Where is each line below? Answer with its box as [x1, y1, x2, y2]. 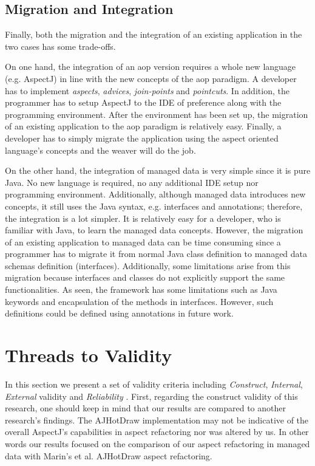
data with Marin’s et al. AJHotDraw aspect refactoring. [5, 449, 212, 462]
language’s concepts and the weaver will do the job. [5, 143, 196, 156]
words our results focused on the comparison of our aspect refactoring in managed [5, 437, 310, 450]
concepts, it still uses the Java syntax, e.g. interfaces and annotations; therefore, [5, 199, 303, 212]
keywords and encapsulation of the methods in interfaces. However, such [5, 295, 274, 307]
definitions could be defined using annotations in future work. [5, 307, 234, 320]
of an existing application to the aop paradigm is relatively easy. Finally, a [5, 120, 282, 132]
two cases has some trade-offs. [5, 39, 116, 52]
